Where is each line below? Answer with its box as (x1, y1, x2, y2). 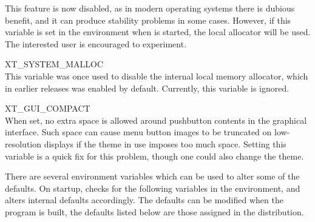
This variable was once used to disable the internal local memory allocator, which (5, 69, 308, 82)
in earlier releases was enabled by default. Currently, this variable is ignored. (5, 81, 290, 94)
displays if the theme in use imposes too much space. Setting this (44, 137, 286, 150)
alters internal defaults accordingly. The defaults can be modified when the (5, 193, 283, 206)
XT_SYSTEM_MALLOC (5, 58, 103, 70)
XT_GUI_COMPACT (5, 102, 90, 115)
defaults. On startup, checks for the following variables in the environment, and (5, 181, 300, 194)
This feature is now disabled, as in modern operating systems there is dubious (5, 2, 295, 14)
